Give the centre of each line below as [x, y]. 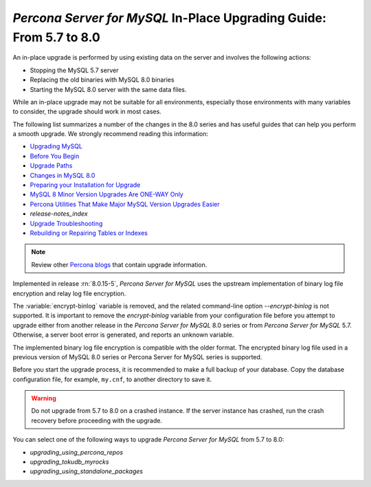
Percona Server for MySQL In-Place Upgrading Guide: [169, 18]
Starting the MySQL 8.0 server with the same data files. [108, 89]
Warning [44, 398]
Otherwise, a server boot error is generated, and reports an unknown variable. [123, 335]
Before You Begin [55, 156]
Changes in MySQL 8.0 [63, 175]
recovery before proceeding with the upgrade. [97, 420]
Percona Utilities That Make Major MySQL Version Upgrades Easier [125, 204]
